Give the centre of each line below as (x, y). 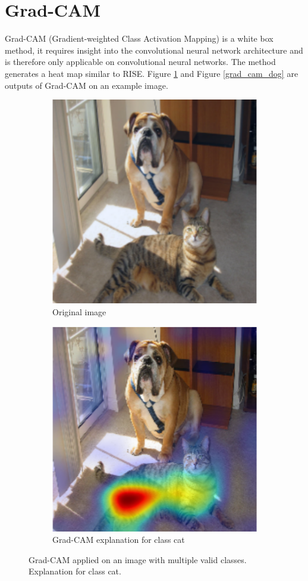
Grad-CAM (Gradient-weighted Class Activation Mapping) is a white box (139, 38)
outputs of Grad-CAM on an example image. (87, 85)
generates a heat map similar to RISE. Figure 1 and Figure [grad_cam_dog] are (152, 73)
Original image (79, 311)
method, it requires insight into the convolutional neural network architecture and (154, 50)
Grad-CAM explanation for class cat (119, 540)
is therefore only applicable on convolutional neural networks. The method (140, 62)
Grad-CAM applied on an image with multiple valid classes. (138, 559)
